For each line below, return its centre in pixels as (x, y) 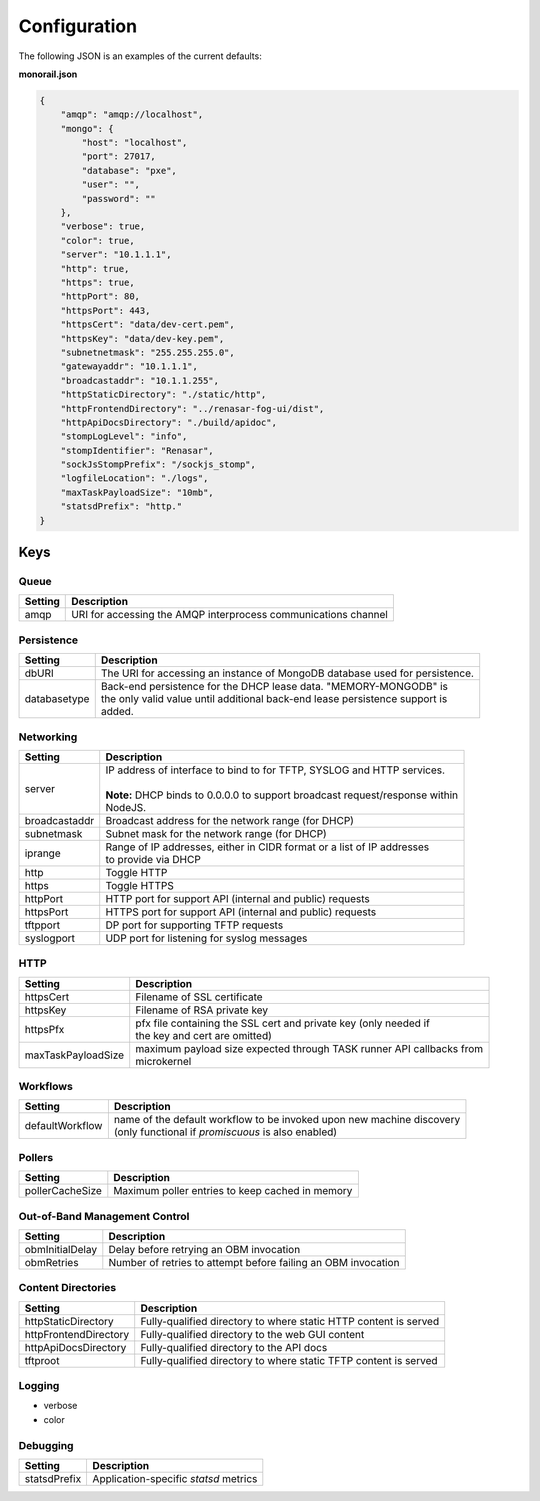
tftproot (42, 1360)
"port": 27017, (119, 156)
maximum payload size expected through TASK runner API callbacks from (309, 1048)
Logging (39, 1386)
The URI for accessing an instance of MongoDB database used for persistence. (287, 673)
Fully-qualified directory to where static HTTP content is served (290, 1321)
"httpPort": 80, (100, 296)
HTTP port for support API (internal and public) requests (237, 898)
